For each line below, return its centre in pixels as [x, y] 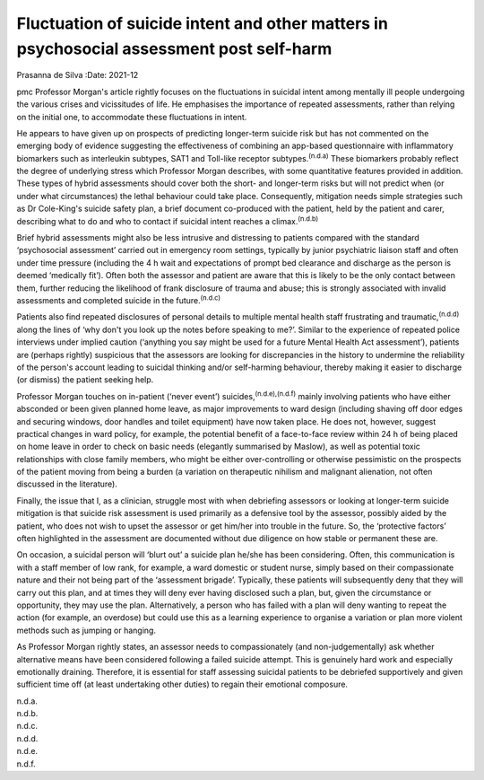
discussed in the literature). [67, 484]
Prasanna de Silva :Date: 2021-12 [78, 75]
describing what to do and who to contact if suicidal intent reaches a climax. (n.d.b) [168, 220]
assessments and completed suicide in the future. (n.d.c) [119, 299]
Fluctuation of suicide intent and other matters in [203, 23]
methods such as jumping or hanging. [86, 630]
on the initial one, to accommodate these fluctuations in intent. [132, 117]
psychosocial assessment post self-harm [174, 48]
